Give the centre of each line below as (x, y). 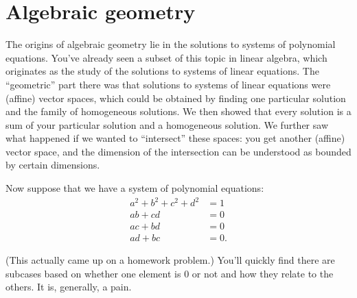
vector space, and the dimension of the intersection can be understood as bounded (178, 151)
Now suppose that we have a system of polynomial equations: (135, 188)
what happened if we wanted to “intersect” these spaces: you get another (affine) (175, 138)
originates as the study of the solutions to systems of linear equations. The (162, 71)
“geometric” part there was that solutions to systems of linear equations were (168, 84)
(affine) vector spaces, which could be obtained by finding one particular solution (176, 98)
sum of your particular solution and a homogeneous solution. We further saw (167, 124)
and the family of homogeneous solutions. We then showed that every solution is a (178, 111)
